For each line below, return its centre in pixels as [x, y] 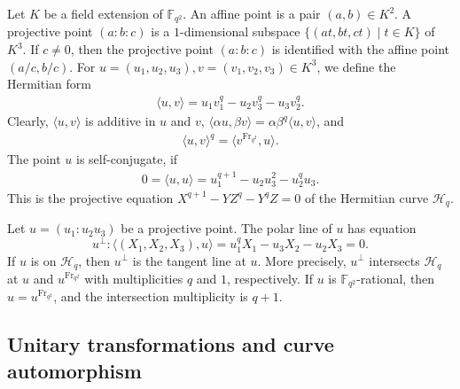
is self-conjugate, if [127, 159]
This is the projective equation [90, 197]
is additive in [121, 121]
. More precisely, [302, 260]
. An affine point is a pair [252, 13]
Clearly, [28, 121]
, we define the [356, 66]
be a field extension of [103, 13]
